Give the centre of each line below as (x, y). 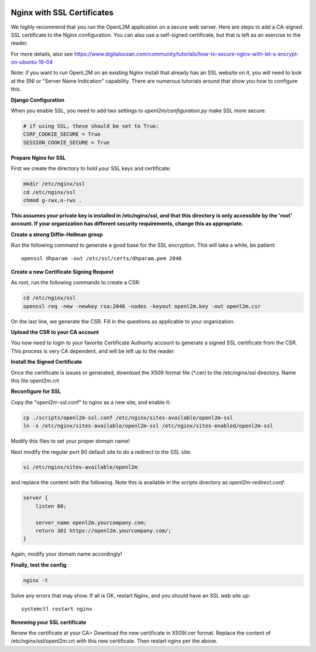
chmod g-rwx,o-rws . (52, 200)
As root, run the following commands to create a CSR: (75, 282)
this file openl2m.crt (35, 381)
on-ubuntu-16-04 (32, 62)
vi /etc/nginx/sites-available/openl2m (80, 467)
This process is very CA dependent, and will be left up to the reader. (93, 351)
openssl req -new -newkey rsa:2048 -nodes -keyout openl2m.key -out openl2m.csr (142, 306)
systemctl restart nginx (57, 609)
